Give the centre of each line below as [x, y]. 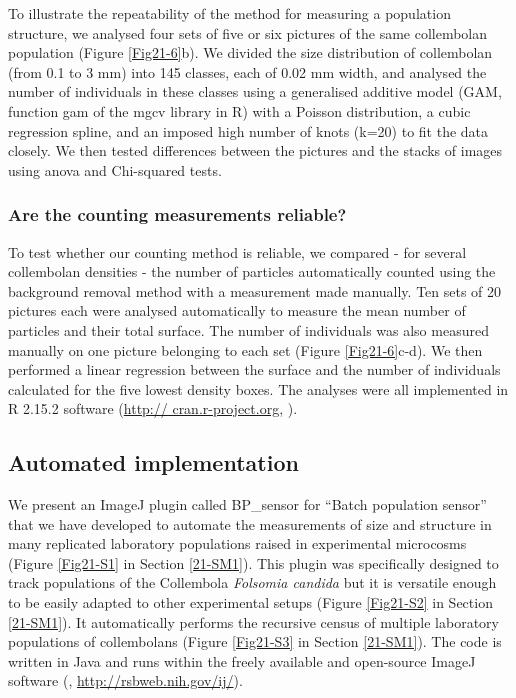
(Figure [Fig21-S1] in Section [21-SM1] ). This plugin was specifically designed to [253, 562]
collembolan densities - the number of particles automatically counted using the [252, 271]
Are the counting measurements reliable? [177, 214]
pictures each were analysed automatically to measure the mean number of [237, 310]
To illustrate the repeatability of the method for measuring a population [229, 13]
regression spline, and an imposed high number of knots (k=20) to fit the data [248, 130]
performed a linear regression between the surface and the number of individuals [254, 369]
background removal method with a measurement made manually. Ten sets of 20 [255, 290]
